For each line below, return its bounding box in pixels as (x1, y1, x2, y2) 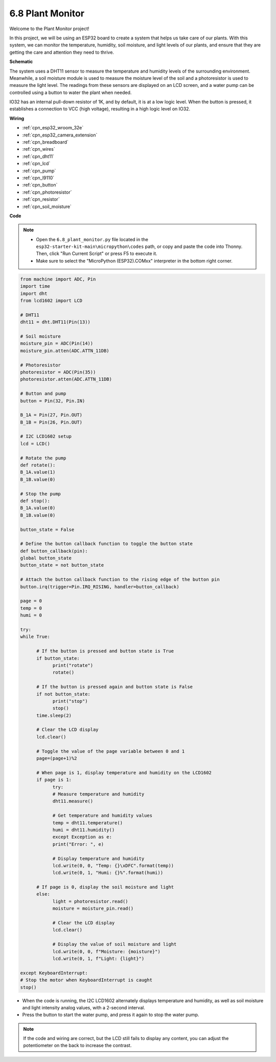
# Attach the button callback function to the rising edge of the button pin (20, 576, 220, 583)
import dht (20, 290, 48, 296)
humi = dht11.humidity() (52, 827, 115, 833)
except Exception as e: (52, 834, 112, 840)
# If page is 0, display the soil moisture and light (36, 884, 174, 890)
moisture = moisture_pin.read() (52, 906, 134, 912)
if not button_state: (36, 691, 90, 697)
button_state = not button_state (20, 562, 104, 568)
